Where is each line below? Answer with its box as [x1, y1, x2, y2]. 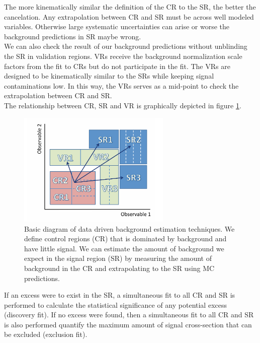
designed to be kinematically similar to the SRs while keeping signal [4, 71, 214, 81]
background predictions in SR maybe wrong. [4, 31, 141, 41]
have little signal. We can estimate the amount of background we [24, 243, 224, 253]
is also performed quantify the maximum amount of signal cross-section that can [4, 319, 252, 329]
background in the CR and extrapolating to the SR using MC [24, 262, 215, 273]
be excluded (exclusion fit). [4, 329, 88, 339]
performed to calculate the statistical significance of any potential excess [4, 299, 227, 310]
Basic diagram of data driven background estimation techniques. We [24, 223, 235, 234]
